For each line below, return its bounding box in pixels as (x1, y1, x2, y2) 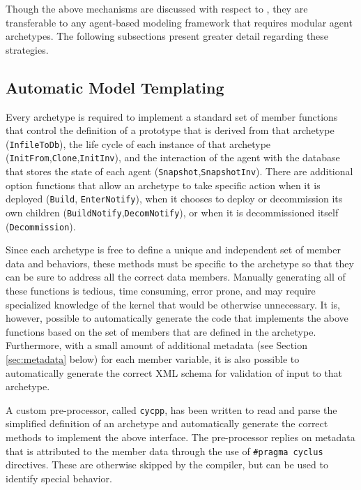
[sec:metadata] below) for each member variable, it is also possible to (6, 352, 300, 366)
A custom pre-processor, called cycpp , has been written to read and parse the (6, 402, 337, 417)
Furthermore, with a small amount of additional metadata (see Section (6, 338, 307, 352)
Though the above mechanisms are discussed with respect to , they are (6, 1, 308, 15)
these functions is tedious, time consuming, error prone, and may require (6, 283, 316, 298)
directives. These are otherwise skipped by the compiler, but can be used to (6, 457, 328, 472)
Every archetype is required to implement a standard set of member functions (6, 109, 338, 124)
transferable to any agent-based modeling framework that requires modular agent (6, 15, 353, 29)
